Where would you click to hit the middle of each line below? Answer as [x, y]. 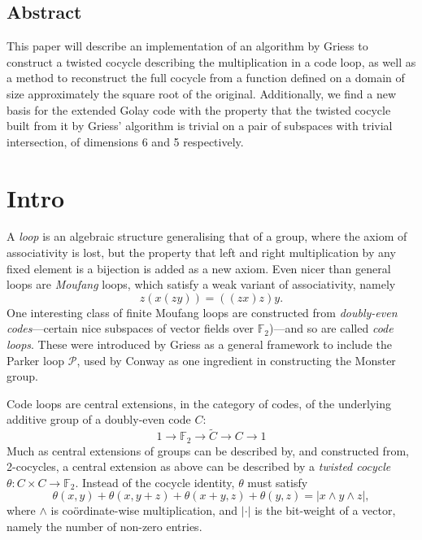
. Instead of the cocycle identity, [155, 482]
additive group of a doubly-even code [99, 419]
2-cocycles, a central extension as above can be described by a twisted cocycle [199, 466]
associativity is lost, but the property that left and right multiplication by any [201, 253]
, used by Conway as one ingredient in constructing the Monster [236, 360]
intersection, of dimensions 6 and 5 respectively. [125, 141]
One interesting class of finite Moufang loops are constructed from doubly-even [202, 312]
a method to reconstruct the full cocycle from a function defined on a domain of [206, 78]
